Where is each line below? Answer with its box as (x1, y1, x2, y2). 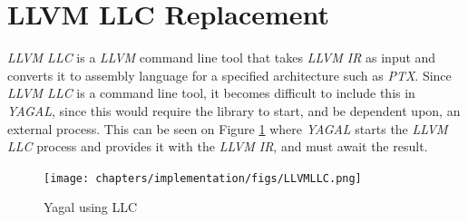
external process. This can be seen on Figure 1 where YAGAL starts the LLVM (7, 119, 448, 138)
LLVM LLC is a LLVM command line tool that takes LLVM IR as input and (7, 48, 436, 67)
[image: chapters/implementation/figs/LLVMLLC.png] (44, 171, 362, 185)
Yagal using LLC (44, 198, 138, 217)
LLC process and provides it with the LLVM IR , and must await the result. (7, 137, 428, 156)
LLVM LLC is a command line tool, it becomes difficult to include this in (7, 83, 415, 102)
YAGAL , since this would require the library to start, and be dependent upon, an (7, 101, 461, 120)
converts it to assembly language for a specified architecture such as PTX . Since (7, 65, 452, 84)
